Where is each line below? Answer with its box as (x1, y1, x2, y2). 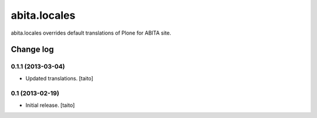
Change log (11, 45, 54, 55)
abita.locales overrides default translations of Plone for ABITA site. (11, 29, 171, 36)
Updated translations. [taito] (25, 75, 93, 82)
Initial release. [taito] (25, 102, 75, 109)
